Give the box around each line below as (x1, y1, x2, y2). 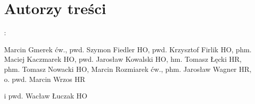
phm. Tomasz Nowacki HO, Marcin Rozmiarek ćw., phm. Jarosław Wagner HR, (4, 63, 251, 74)
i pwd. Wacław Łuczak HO (4, 90, 88, 101)
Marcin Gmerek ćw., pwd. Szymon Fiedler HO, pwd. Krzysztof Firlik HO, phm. (4, 44, 252, 54)
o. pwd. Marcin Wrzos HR (4, 73, 86, 84)
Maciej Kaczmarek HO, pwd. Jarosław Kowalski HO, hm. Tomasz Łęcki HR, (4, 54, 242, 64)
